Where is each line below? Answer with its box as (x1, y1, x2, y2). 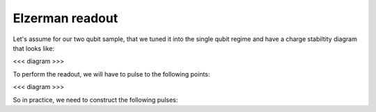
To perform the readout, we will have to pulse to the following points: (13, 70, 210, 78)
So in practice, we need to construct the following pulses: (13, 95, 178, 104)
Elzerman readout (13, 10, 118, 26)
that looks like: (13, 44, 55, 52)
